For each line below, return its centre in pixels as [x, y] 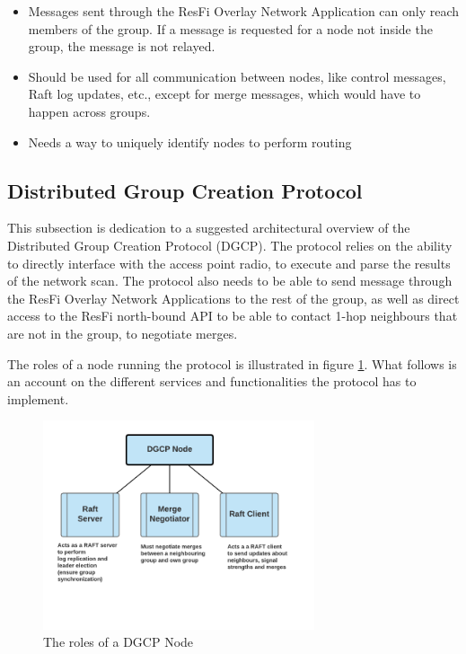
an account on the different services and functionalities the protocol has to [212, 381]
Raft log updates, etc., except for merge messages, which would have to [224, 94]
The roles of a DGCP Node [119, 642]
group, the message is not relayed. [122, 46]
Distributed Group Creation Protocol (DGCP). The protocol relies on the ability [230, 245]
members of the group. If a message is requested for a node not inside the [230, 28]
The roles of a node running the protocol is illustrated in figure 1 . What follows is [232, 363]
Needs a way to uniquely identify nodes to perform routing [190, 141]
